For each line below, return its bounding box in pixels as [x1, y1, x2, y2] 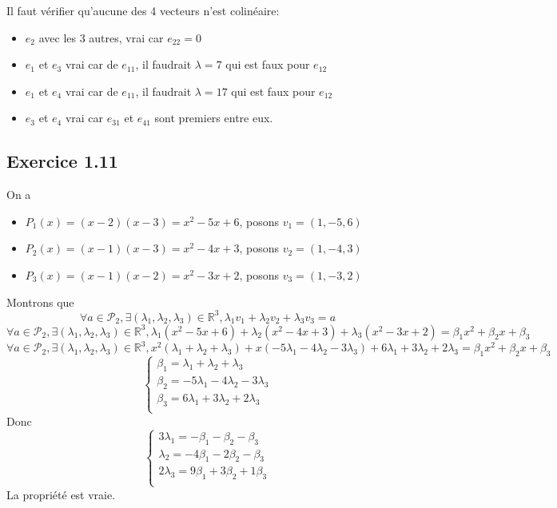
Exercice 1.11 [6, 149, 118, 173]
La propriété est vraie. [6, 486, 116, 502]
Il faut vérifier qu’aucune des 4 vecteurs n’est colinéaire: [6, 2, 280, 18]
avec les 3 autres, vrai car [38, 29, 164, 46]
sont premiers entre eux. [154, 109, 273, 126]
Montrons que [6, 293, 74, 310]
